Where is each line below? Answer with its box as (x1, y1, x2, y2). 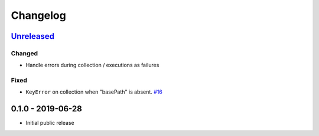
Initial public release (25, 120, 75, 127)
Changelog (11, 9, 66, 22)
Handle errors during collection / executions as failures (25, 62, 159, 69)
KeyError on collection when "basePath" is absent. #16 (25, 88, 162, 95)
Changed (11, 49, 38, 57)
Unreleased (11, 31, 55, 41)
